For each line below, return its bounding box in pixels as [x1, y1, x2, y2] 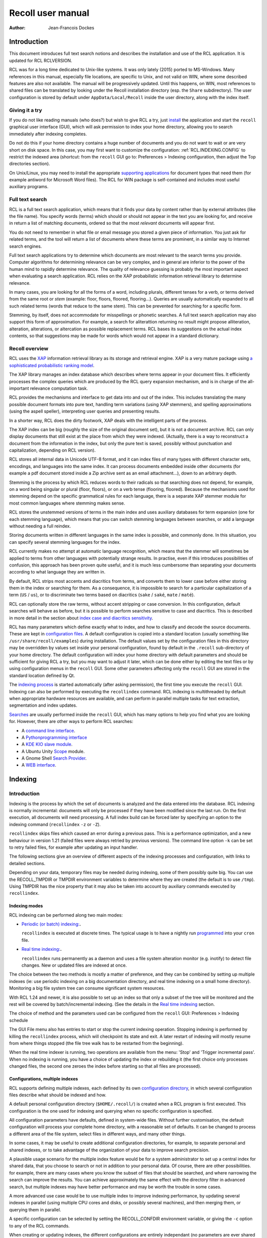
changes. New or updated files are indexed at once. [21, 962, 127, 968]
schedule [9, 1017, 28, 1023]
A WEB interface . [21, 762, 56, 768]
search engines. [9, 243, 42, 249]
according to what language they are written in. [9, 569, 106, 575]
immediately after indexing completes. [9, 131, 87, 137]
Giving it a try [9, 106, 42, 113]
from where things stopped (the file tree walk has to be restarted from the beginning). [9, 1040, 184, 1046]
